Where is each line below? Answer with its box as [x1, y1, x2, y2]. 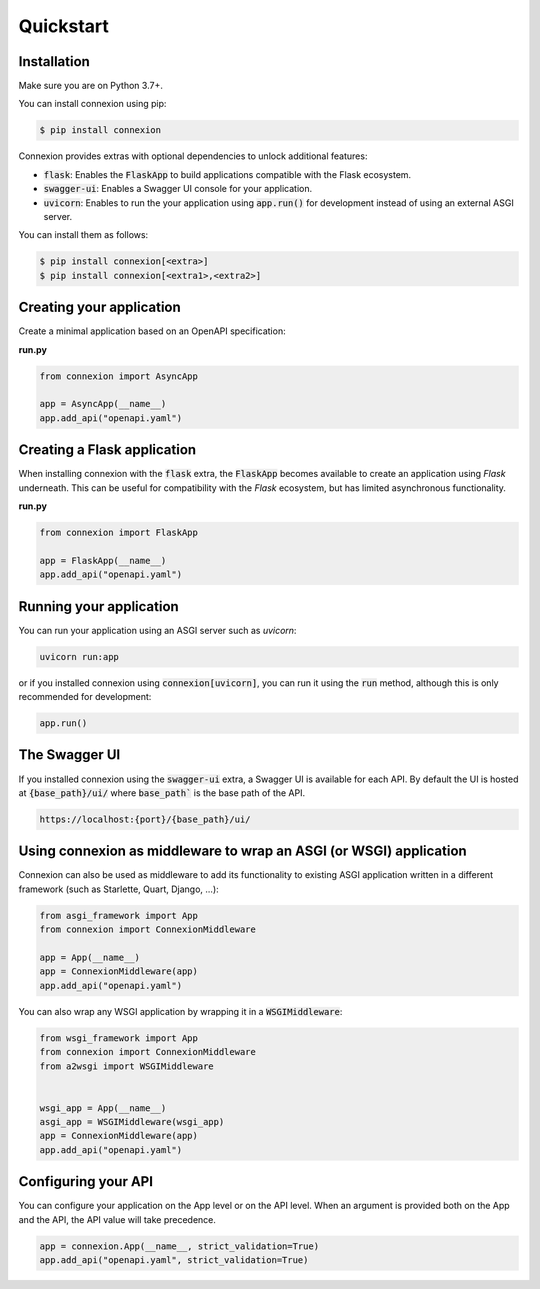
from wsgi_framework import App [39, 1032, 199, 1044]
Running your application [18, 598, 179, 615]
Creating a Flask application [18, 441, 197, 459]
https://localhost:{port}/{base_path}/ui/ [39, 813, 251, 825]
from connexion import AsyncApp [39, 370, 199, 382]
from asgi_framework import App [39, 910, 199, 921]
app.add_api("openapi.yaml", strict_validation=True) [39, 1255, 309, 1266]
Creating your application [18, 299, 182, 316]
